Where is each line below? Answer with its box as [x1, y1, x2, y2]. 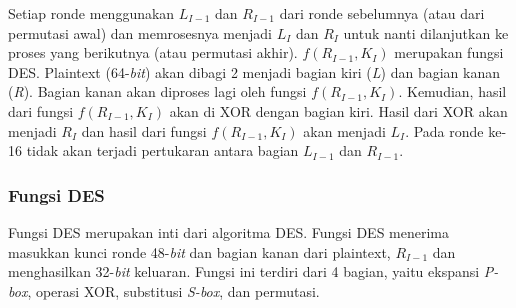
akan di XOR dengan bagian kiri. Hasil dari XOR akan [169, 100, 508, 121]
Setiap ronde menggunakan [8, 3, 175, 23]
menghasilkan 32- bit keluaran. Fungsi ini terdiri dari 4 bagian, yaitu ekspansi [8, 261, 480, 282]
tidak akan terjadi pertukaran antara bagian [26, 140, 299, 161]
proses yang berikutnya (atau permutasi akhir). [8, 42, 298, 63]
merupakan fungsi [394, 42, 504, 63]
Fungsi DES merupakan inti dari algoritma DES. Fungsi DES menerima [8, 221, 449, 242]
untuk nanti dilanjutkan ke [343, 22, 509, 43]
